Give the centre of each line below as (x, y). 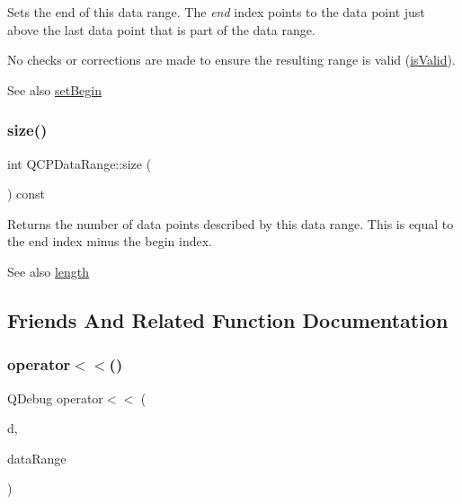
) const (27, 194)
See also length (49, 271)
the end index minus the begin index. (110, 241)
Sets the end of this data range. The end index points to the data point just (216, 12)
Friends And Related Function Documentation (228, 319)
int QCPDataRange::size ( (80, 163)
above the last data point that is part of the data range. (161, 29)
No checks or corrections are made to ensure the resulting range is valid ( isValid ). (231, 60)
